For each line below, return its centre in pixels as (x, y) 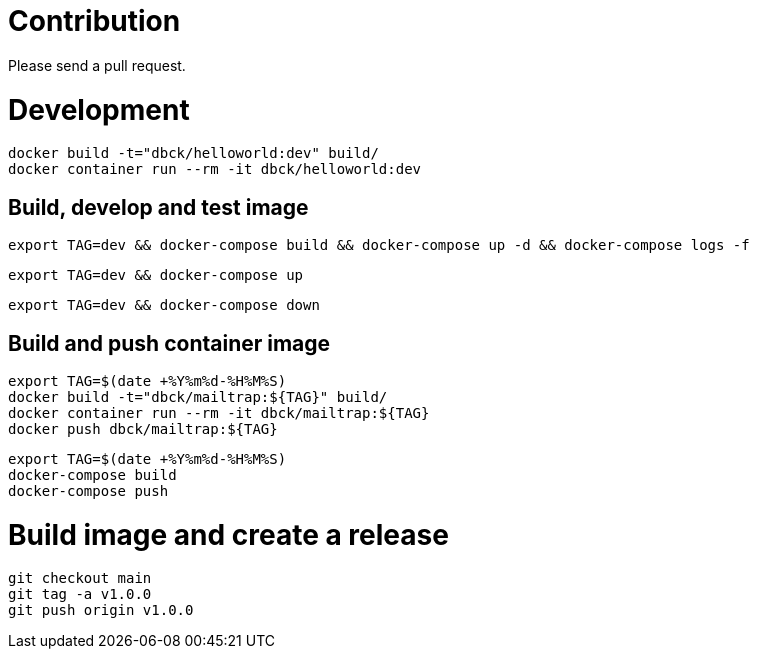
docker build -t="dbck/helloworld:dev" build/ (193, 153)
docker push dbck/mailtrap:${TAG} (143, 428)
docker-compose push (88, 490)
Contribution (94, 21)
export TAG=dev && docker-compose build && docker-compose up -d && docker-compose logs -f (379, 245)
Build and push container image (169, 343)
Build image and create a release (228, 534)
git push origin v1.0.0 (101, 610)
